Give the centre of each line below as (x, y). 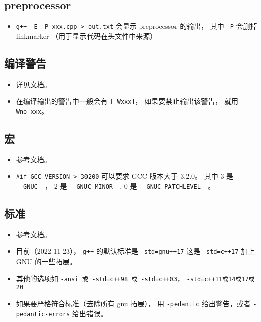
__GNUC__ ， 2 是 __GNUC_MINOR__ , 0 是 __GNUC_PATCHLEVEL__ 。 (115, 186)
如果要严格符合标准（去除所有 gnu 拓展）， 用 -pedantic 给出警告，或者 (133, 304)
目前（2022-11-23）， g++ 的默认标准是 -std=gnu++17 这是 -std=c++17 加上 (136, 251)
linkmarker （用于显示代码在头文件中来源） (86, 36)
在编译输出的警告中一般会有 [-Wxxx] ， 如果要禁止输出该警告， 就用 (127, 101)
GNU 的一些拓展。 (46, 261)
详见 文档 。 (33, 84)
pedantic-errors (43, 314)
